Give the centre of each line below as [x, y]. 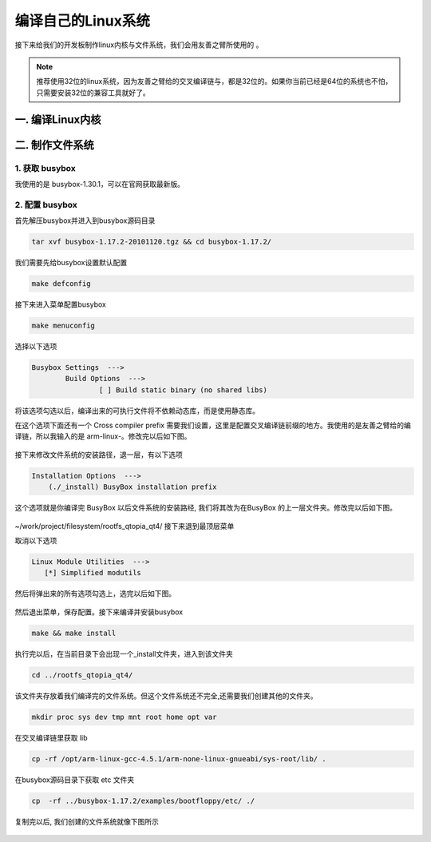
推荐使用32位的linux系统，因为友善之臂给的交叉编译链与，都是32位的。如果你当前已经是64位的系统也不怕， [214, 81]
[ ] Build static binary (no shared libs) [183, 390]
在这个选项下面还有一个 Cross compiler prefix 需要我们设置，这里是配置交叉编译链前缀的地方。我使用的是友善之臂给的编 [213, 425]
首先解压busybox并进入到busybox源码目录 [85, 220]
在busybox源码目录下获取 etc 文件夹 [75, 780]
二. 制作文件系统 [55, 145]
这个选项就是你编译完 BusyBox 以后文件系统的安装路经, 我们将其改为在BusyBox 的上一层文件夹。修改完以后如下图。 [206, 508]
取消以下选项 [36, 540]
